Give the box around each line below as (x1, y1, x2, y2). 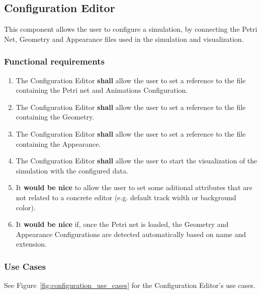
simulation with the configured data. (16, 165, 128, 175)
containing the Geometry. (16, 111, 95, 122)
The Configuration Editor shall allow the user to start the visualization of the (16, 155, 257, 166)
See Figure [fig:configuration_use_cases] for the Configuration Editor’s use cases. (4, 280, 255, 290)
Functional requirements (4, 55, 105, 68)
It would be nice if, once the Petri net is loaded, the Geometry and (16, 219, 229, 229)
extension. (16, 239, 47, 249)
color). (16, 202, 36, 212)
